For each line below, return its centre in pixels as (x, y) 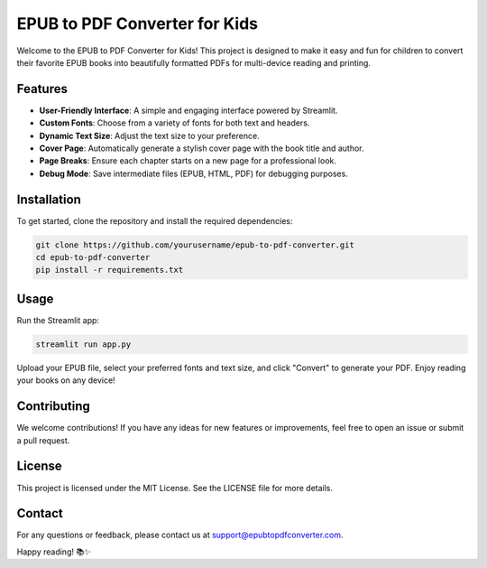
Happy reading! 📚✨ (54, 552)
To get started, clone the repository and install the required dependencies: (155, 220)
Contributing (53, 406)
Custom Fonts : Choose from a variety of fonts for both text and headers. (175, 123)
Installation (49, 199)
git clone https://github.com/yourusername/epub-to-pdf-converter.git (195, 245)
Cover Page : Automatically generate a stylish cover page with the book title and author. (202, 148)
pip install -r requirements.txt (110, 270)
